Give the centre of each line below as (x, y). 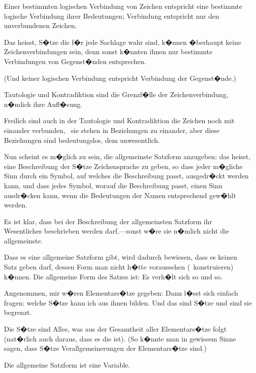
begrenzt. (18, 312)
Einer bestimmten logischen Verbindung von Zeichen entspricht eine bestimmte (123, 6)
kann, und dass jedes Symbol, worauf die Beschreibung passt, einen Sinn (113, 185)
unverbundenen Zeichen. (40, 25)
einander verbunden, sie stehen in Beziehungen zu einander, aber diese (112, 130)
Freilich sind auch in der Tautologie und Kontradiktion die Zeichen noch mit (119, 120)
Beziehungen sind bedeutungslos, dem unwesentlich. (82, 140)
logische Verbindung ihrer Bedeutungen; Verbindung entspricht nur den (112, 16)
